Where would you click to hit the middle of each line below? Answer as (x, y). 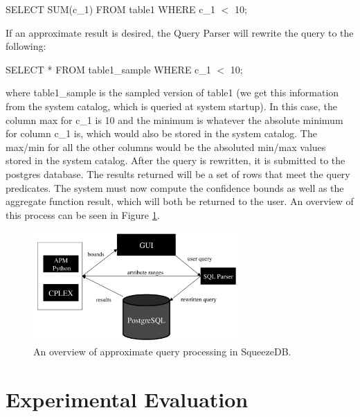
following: (26, 46)
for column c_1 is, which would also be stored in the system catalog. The (161, 133)
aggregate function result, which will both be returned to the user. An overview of (180, 201)
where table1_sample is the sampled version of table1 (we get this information (172, 92)
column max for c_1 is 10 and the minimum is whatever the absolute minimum (174, 119)
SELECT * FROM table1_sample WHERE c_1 (108, 69)
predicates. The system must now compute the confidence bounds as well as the (175, 187)
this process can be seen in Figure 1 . (83, 214)
